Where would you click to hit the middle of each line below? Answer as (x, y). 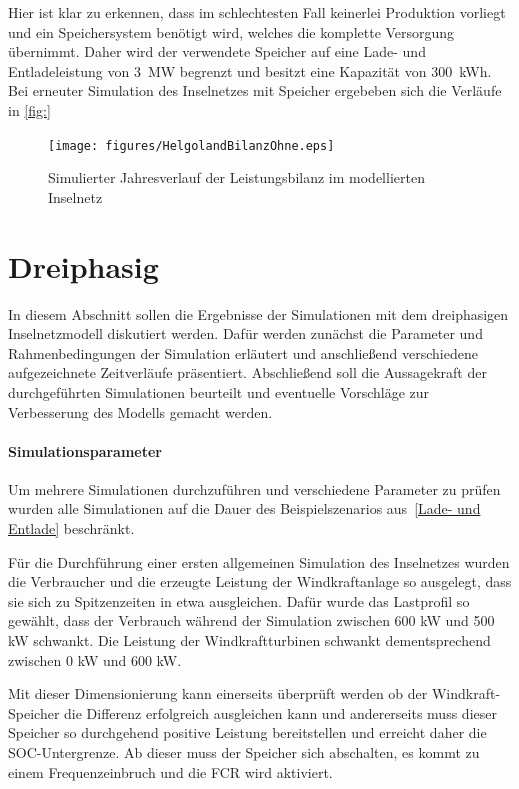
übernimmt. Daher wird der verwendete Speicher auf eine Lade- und (217, 51)
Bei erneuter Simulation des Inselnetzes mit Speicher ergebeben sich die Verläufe (255, 90)
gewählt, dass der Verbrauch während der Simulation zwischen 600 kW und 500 (251, 620)
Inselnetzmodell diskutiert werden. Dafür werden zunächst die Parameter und (245, 333)
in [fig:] (29, 109)
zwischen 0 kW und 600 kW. (95, 659)
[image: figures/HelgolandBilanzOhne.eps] (191, 145)
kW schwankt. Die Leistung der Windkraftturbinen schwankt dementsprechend (249, 640)
